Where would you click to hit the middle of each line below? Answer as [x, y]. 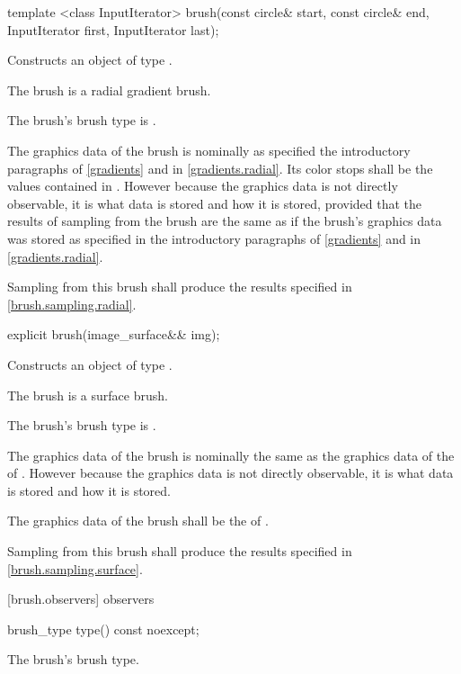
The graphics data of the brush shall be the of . [138, 521]
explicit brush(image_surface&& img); [114, 334]
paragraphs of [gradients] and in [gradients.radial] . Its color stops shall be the [220, 168]
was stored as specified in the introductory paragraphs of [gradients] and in [214, 238]
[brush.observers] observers [81, 599]
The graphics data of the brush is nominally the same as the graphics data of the [231, 455]
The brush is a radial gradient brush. [109, 90]
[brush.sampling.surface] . [75, 568]
